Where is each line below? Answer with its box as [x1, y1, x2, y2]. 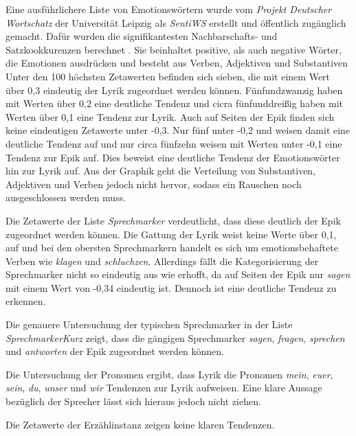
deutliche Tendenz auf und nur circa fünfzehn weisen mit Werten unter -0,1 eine [5, 136, 342, 150]
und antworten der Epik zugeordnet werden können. [5, 344, 224, 358]
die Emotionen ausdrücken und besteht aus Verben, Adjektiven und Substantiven [5, 56, 348, 70]
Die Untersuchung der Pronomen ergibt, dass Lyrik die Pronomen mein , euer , [5, 367, 333, 381]
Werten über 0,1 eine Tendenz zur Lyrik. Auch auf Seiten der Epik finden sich [5, 109, 335, 124]
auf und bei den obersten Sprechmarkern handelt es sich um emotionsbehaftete [5, 240, 338, 255]
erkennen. [5, 294, 46, 308]
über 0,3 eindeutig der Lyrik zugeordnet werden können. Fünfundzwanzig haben [5, 82, 343, 97]
